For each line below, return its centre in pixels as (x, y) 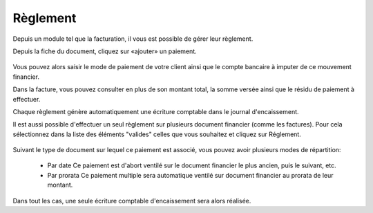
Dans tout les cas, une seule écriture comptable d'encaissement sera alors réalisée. (132, 201)
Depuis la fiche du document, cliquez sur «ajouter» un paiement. (105, 51)
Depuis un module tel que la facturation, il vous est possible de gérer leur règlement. (133, 39)
